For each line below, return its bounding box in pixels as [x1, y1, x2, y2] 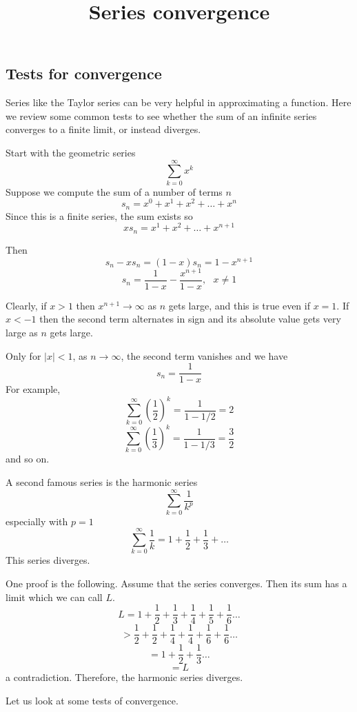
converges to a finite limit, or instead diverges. [6, 122, 201, 136]
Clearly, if [6, 298, 47, 312]
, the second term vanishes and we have [121, 348, 288, 363]
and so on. [6, 451, 50, 466]
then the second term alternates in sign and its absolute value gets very [39, 312, 341, 326]
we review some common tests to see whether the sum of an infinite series [6, 108, 317, 123]
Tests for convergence [6, 63, 162, 84]
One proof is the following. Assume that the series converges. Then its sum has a [6, 576, 347, 591]
